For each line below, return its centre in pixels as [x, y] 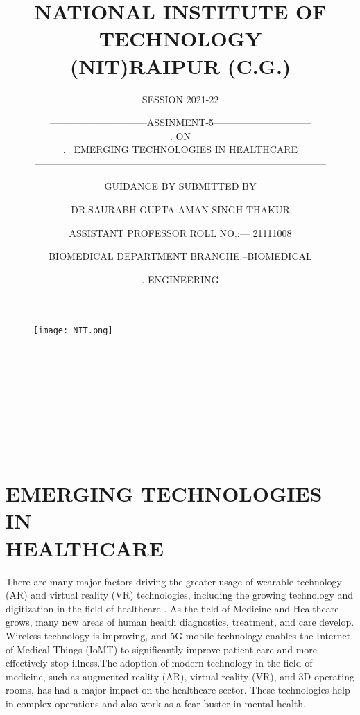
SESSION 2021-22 [180, 99]
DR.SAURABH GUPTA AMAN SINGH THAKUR [180, 210]
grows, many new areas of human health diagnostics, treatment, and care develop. [180, 622]
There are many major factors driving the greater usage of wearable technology [174, 581]
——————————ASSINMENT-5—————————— [180, 122]
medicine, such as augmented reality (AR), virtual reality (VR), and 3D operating [180, 676]
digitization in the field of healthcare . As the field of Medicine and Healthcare [172, 608]
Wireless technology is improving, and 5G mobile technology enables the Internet [178, 635]
